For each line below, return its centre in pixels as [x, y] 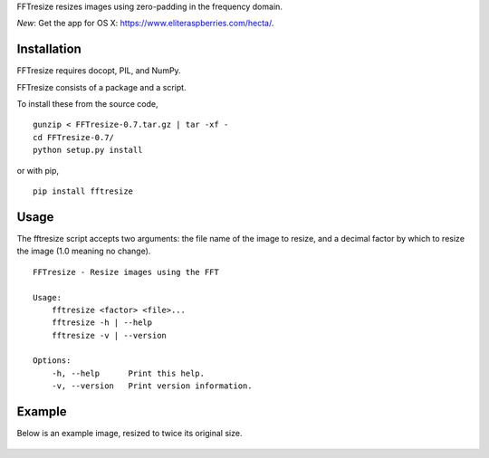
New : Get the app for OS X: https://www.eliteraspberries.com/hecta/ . [145, 24]
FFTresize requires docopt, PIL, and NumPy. [99, 71]
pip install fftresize [83, 191]
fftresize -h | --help [102, 323]
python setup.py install [88, 150]
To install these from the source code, [87, 104]
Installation [49, 49]
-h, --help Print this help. [128, 373]
